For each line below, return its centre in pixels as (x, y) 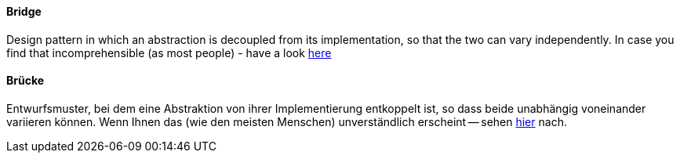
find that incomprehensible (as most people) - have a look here (169, 52)
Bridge (24, 11)
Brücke (25, 81)
